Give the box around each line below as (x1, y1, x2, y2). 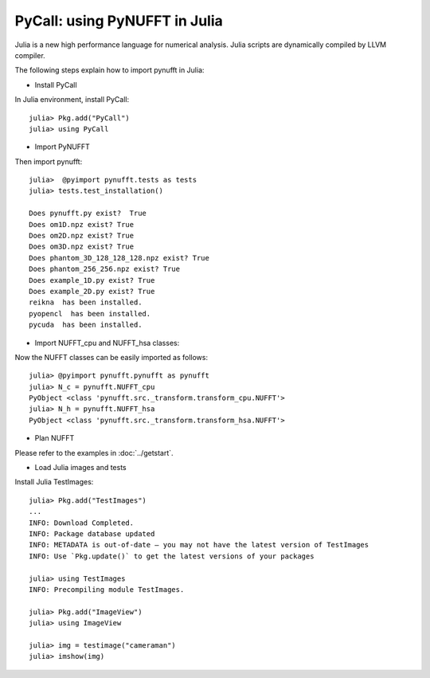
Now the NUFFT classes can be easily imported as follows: (14, 352, 209, 362)
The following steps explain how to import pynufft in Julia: (14, 65, 205, 75)
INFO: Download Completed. (29, 518, 135, 527)
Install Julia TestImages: (14, 477, 94, 487)
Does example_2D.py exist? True (29, 287, 155, 296)
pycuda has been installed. (29, 320, 143, 330)
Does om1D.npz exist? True (29, 220, 135, 229)
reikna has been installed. (29, 298, 143, 307)
